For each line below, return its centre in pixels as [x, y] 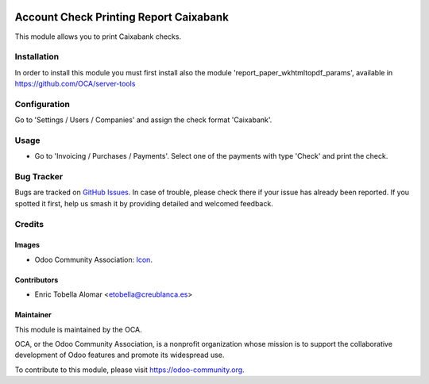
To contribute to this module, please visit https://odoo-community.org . [130, 370]
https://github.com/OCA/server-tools [75, 84]
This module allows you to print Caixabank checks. [98, 36]
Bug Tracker [39, 177]
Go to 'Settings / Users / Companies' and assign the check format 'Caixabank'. [143, 120]
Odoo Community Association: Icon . [93, 259]
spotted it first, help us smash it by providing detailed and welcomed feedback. [144, 203]
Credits [29, 224]
